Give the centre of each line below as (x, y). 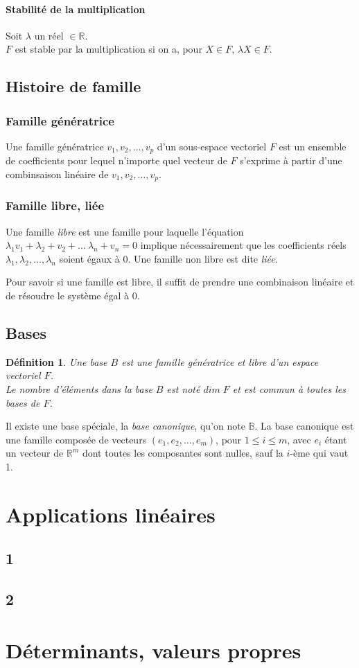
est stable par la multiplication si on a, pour (108, 49)
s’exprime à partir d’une (291, 160)
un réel (49, 35)
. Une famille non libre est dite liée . (203, 258)
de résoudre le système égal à (67, 296)
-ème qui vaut (319, 453)
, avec (299, 439)
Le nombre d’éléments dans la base (79, 389)
